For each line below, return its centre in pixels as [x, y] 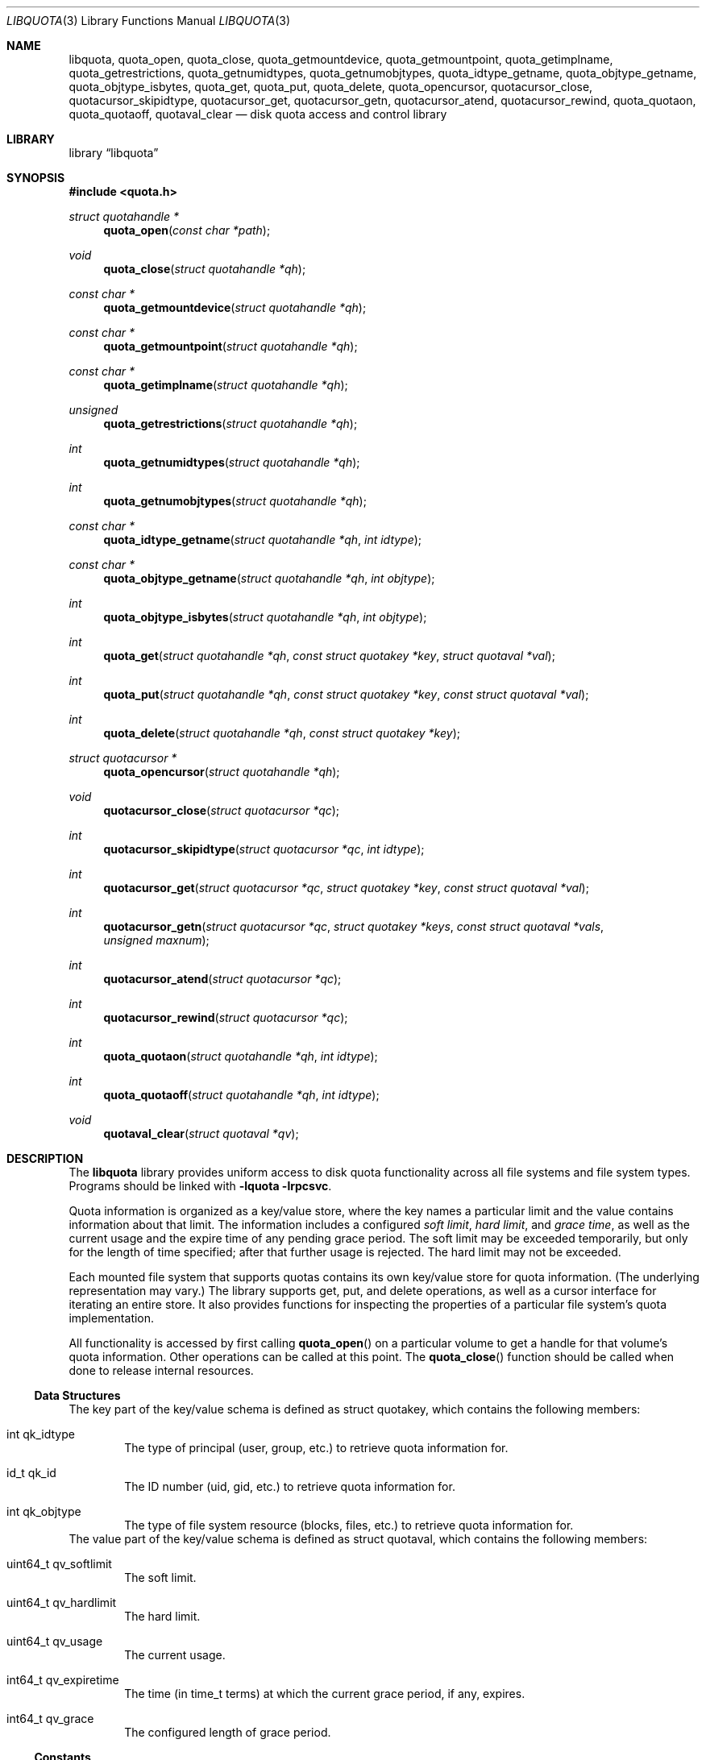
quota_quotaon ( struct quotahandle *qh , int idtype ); [241, 1056]
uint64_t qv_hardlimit [62, 1602]
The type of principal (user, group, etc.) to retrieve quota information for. [316, 1448]
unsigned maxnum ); [156, 940]
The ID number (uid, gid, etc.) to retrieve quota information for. [290, 1486]
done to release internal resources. [161, 1370]
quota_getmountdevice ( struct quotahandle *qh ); [235, 307]
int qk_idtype [41, 1434]
